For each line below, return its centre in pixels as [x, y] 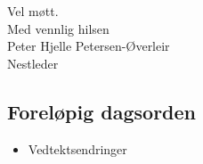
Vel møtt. [33, 11]
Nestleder [33, 63]
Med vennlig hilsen [58, 28]
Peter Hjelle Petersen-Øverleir [89, 46]
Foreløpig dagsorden [101, 111]
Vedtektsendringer [77, 148]
